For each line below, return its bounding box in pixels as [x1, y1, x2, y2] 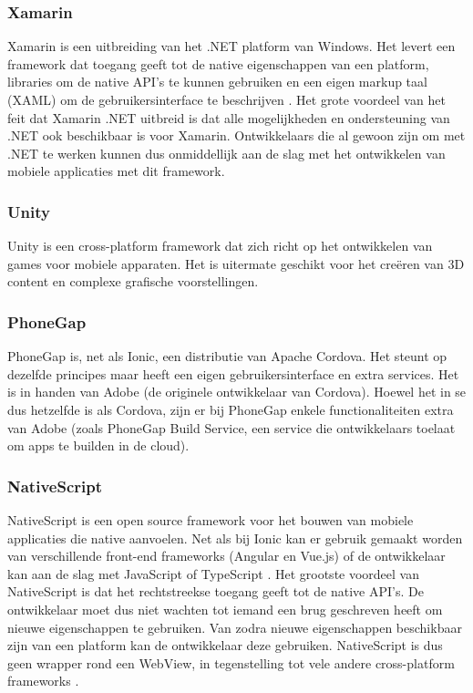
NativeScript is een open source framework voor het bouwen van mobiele [7, 510, 414, 529]
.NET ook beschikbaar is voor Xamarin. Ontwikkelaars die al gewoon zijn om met [7, 126, 466, 145]
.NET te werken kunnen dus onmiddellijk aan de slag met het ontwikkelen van [7, 143, 446, 162]
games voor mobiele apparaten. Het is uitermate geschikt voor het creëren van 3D [7, 253, 465, 273]
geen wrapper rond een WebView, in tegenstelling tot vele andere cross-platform [7, 653, 455, 672]
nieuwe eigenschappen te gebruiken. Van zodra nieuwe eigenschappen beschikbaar [7, 617, 462, 636]
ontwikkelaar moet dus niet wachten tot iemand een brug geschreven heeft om [7, 599, 443, 618]
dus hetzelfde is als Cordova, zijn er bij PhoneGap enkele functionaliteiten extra [7, 399, 454, 419]
